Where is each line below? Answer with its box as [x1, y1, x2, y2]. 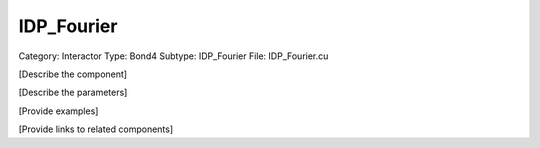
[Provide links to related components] [18, 123, 174, 135]
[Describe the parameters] [18, 86, 128, 99]
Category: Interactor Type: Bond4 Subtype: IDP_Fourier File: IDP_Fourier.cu [18, 50, 329, 62]
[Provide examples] [18, 105, 99, 117]
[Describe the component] [18, 68, 128, 80]
